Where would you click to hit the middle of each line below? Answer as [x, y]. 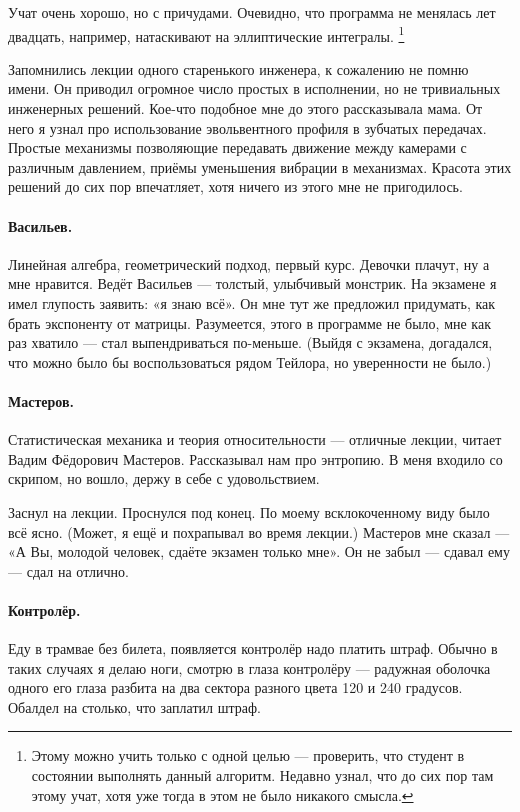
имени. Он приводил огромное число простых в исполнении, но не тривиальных [254, 88]
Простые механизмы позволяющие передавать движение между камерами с [237, 147]
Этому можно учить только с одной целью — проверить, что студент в [248, 755]
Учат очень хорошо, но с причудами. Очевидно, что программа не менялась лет [252, 12]
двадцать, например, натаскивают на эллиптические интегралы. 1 [206, 34]
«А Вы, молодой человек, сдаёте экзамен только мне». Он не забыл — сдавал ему [259, 551]
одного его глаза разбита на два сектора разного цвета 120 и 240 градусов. [235, 687]
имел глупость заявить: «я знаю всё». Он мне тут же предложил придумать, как [252, 302]
